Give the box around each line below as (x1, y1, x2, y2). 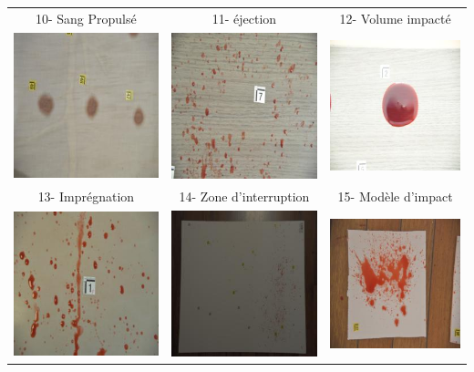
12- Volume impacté (339, 8, 451, 27)
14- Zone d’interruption (179, 186, 310, 205)
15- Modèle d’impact (337, 186, 453, 205)
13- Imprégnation (37, 186, 135, 205)
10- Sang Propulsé (35, 8, 137, 27)
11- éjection (211, 8, 277, 27)
